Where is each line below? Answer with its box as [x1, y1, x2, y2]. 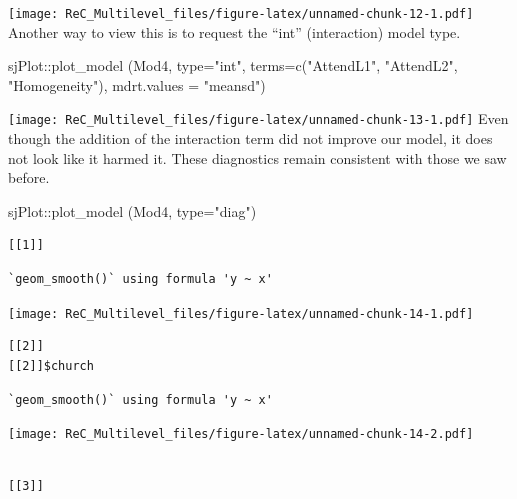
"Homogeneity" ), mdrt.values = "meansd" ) [8, 74, 266, 95]
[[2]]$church [8, 358, 94, 373]
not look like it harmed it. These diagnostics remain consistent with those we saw [8, 147, 507, 168]
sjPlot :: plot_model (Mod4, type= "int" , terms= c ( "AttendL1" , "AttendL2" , [8, 55, 458, 76]
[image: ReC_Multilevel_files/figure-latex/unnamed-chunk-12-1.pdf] [8, 7, 474, 21]
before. [8, 167, 50, 188]
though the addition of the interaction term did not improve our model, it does [8, 128, 493, 149]
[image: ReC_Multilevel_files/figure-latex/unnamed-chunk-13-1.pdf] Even [8, 108, 509, 129]
